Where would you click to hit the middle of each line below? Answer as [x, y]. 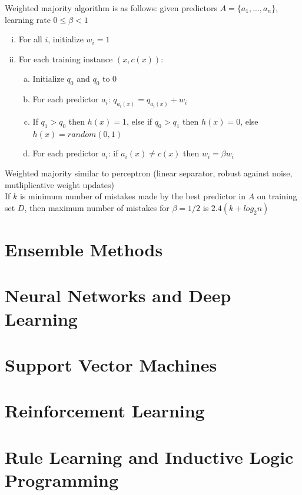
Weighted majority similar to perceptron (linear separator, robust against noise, [149, 173]
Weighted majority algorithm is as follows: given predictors [111, 8]
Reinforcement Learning [105, 411]
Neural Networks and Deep [118, 295]
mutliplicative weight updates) [59, 184]
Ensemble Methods [84, 249]
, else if [139, 121]
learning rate [28, 19]
